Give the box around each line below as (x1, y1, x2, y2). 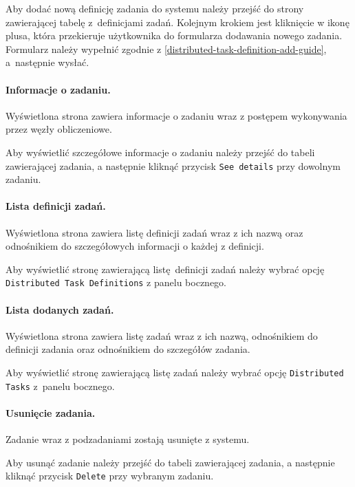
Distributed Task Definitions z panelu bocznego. (6, 275, 227, 290)
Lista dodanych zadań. (6, 302, 114, 316)
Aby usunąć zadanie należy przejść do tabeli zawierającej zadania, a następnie (6, 455, 335, 469)
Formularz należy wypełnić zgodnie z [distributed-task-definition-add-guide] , (6, 41, 327, 56)
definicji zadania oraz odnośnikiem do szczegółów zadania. (6, 342, 250, 356)
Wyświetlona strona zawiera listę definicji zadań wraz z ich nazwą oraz (6, 225, 303, 239)
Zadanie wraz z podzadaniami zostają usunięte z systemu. (6, 432, 250, 446)
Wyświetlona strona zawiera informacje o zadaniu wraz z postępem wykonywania (6, 108, 347, 122)
